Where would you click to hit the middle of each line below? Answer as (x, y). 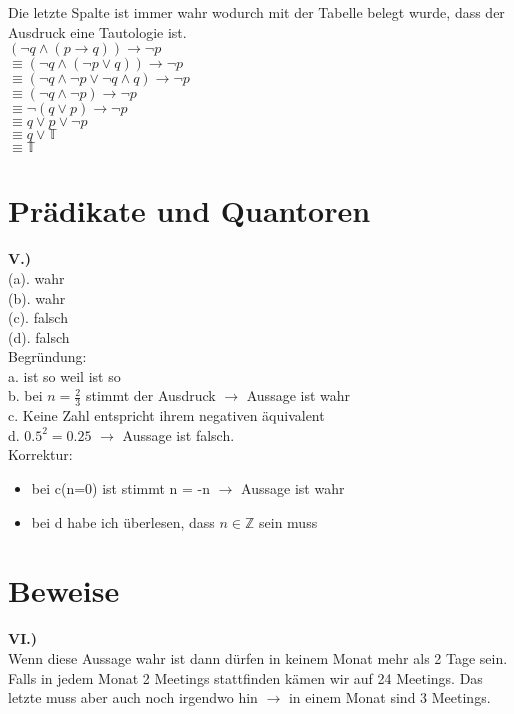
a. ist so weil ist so (64, 375)
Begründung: (47, 356)
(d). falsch (39, 336)
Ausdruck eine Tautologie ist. (97, 31)
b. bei (25, 395)
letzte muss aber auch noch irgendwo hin (133, 697)
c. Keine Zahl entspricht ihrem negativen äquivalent (166, 415)
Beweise (64, 590)
